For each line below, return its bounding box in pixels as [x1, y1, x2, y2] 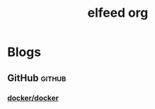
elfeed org [87, 5, 149, 21]
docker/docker [7, 93, 59, 103]
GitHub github [7, 72, 67, 84]
